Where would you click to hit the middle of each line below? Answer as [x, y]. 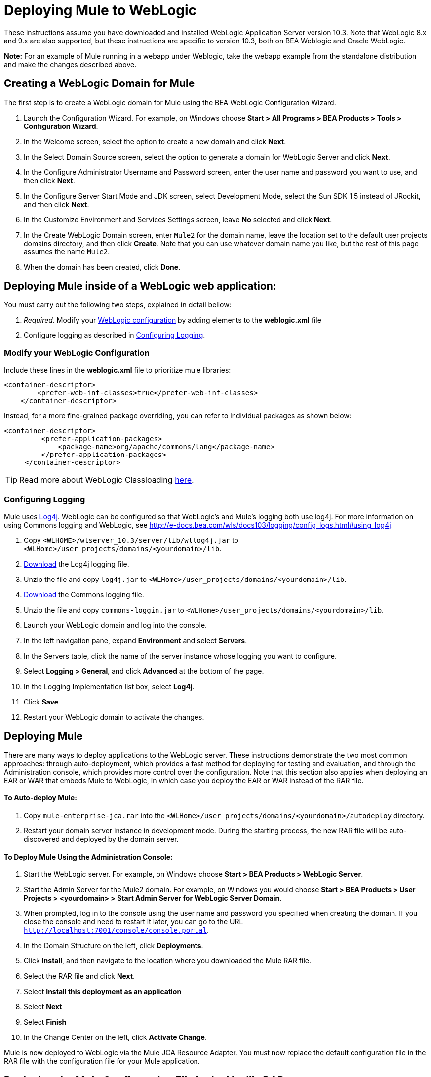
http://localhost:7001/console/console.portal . [116, 930]
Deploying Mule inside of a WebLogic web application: [140, 286]
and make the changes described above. [70, 64]
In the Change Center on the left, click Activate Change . [115, 1037]
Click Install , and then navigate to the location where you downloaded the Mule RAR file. [168, 961]
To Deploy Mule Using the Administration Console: [88, 857]
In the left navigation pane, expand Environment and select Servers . [136, 640]
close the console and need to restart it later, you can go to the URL [134, 922]
